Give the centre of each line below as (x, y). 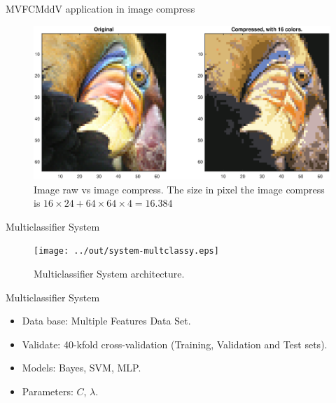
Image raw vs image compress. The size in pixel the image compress (179, 189)
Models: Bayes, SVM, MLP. (82, 368)
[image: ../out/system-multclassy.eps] (126, 251)
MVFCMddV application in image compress (100, 8)
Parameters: (48, 391)
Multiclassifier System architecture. (109, 274)
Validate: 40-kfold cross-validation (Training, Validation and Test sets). (175, 344)
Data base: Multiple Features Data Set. (106, 321)
